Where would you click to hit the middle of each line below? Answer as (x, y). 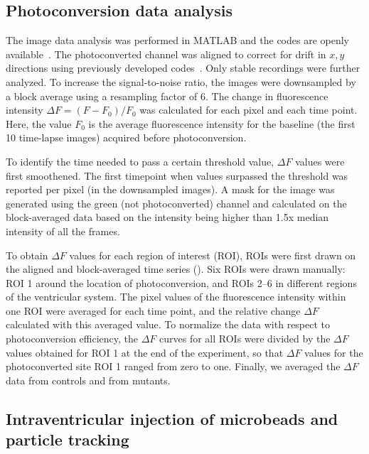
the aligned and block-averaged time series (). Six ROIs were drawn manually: (176, 269)
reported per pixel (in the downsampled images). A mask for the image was (170, 189)
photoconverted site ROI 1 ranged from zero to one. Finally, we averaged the (173, 366)
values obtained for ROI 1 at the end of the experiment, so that (145, 352)
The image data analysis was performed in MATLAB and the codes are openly (178, 40)
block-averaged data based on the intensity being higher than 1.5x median (167, 217)
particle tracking (68, 439)
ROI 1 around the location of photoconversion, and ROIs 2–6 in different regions (181, 282)
